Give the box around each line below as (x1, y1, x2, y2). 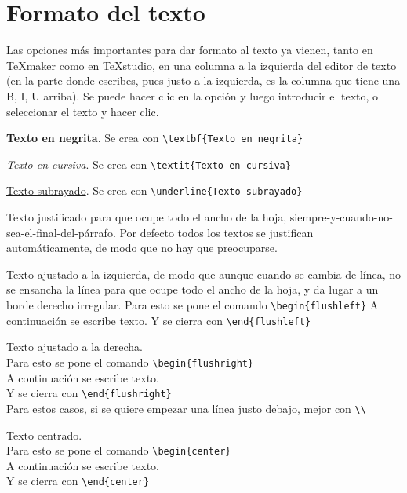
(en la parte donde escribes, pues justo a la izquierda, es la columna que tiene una (6, 72, 401, 89)
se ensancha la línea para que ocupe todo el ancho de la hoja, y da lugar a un (6, 281, 379, 298)
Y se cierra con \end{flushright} (6, 385, 172, 401)
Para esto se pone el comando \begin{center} (6, 442, 231, 458)
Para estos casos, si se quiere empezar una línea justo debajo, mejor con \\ (6, 400, 366, 416)
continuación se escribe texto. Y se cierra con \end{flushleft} (6, 312, 311, 328)
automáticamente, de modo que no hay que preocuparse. (6, 239, 278, 256)
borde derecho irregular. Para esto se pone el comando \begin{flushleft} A (6, 297, 379, 313)
